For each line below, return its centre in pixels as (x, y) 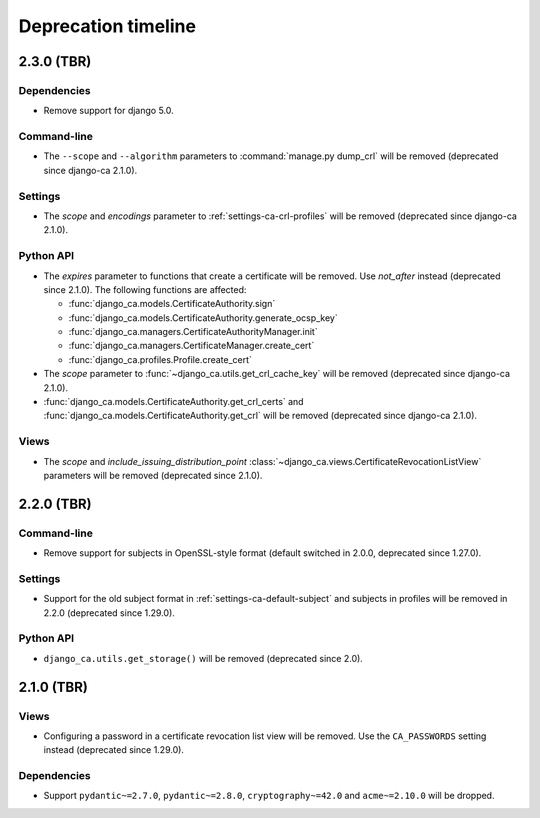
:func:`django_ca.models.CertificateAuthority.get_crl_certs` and (173, 402)
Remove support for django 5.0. (108, 111)
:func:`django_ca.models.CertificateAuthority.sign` (172, 304)
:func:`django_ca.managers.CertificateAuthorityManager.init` (193, 332)
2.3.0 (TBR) (55, 61)
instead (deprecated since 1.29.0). (114, 750)
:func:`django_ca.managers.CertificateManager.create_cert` (191, 346)
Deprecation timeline (107, 26)
